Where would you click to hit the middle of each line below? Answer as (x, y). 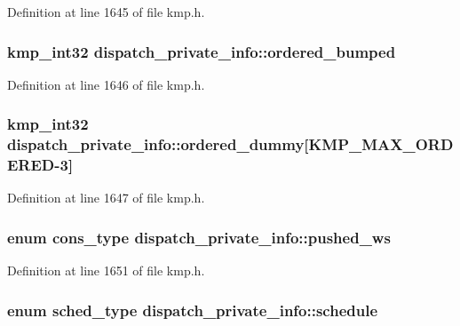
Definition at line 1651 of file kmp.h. (106, 270)
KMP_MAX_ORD (381, 144)
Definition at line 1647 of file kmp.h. (106, 198)
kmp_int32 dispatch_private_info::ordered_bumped (202, 51)
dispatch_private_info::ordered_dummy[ (158, 144)
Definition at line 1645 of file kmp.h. (106, 12)
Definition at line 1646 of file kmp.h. (106, 84)
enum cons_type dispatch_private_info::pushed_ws (199, 237)
